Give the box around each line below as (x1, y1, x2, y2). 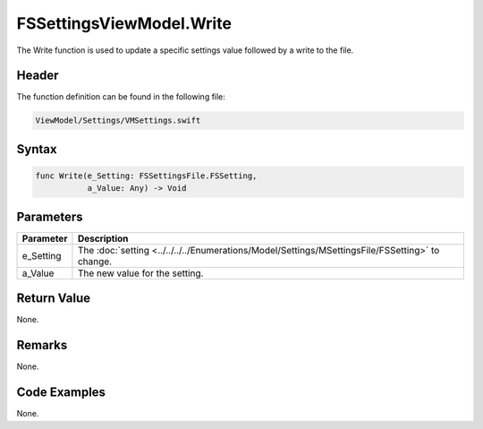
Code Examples (16, 385, 106, 400)
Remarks (16, 338, 68, 353)
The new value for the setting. (77, 267, 204, 279)
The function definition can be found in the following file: (16, 91, 225, 102)
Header (16, 68, 59, 83)
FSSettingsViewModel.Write (16, 13, 233, 33)
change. (77, 255, 112, 268)
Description (77, 232, 129, 245)
